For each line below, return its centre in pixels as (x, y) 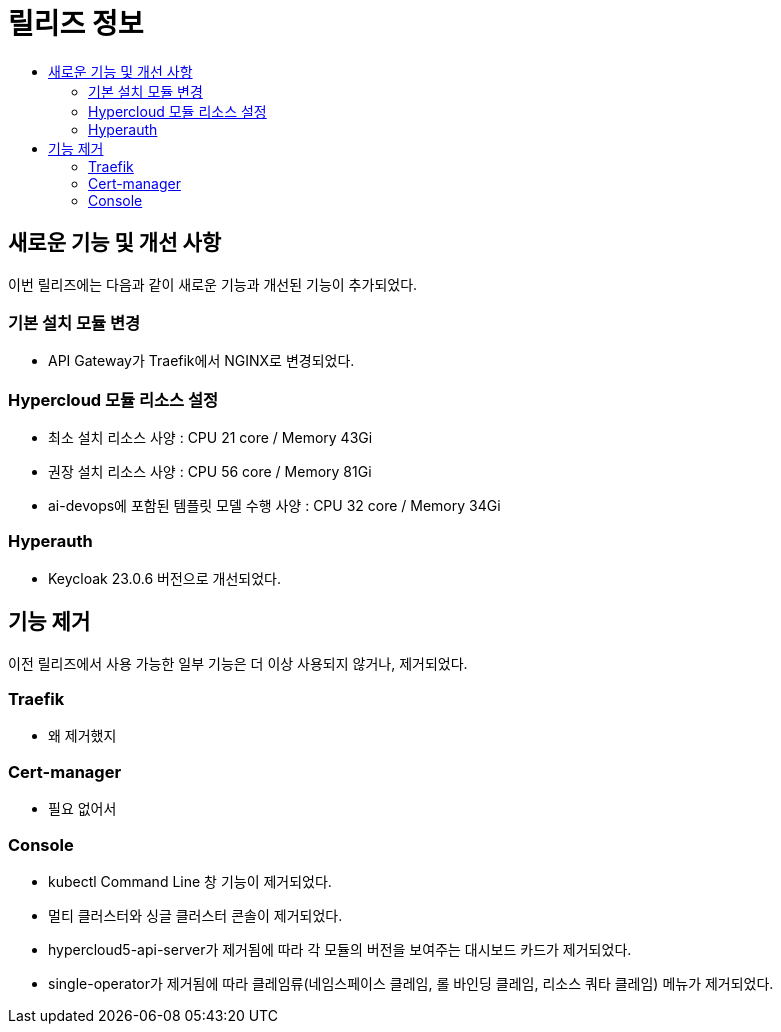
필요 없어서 (82, 809)
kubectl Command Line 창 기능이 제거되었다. (190, 881)
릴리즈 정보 (76, 24)
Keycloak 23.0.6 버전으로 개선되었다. (164, 578)
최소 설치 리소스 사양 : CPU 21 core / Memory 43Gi (210, 438)
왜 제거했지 (82, 736)
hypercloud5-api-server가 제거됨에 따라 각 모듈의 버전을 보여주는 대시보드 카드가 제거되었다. (340, 949)
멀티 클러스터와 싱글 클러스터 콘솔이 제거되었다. (195, 915)
